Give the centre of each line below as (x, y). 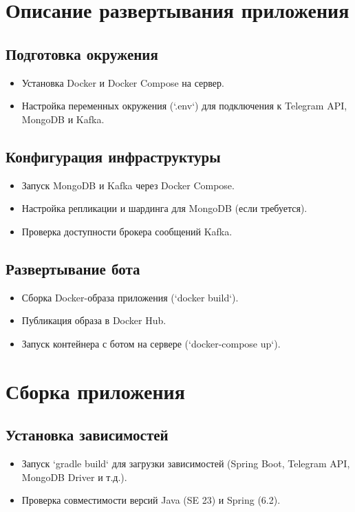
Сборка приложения (95, 391)
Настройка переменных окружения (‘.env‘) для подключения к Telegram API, (184, 106)
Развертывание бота (73, 268)
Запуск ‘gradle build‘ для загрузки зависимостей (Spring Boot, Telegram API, (186, 463)
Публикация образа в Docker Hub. (94, 320)
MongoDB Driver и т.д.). (74, 477)
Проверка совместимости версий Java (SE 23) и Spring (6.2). (151, 500)
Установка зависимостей (87, 435)
